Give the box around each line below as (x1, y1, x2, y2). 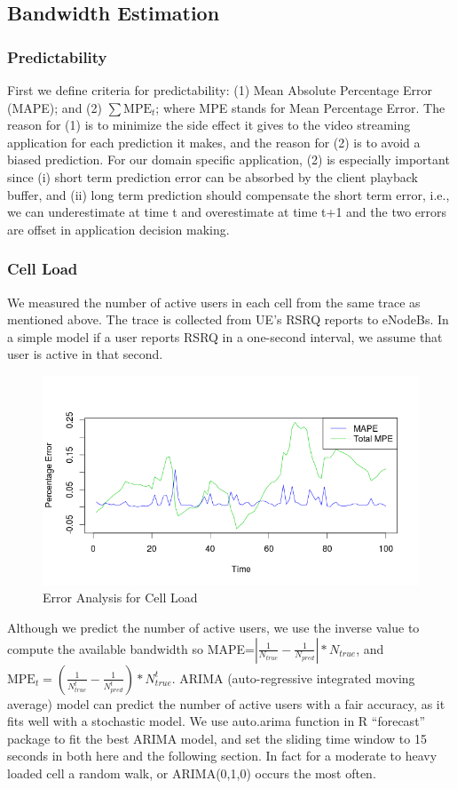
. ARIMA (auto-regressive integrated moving (171, 668, 415, 687)
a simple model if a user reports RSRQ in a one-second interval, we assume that (7, 327, 443, 346)
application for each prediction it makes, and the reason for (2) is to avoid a (7, 132, 421, 151)
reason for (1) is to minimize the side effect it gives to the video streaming (7, 116, 411, 134)
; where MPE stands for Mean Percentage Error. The (155, 98, 445, 116)
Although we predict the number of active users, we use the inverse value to (7, 618, 420, 636)
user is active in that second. (7, 345, 163, 363)
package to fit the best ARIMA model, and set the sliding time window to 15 (7, 729, 427, 747)
